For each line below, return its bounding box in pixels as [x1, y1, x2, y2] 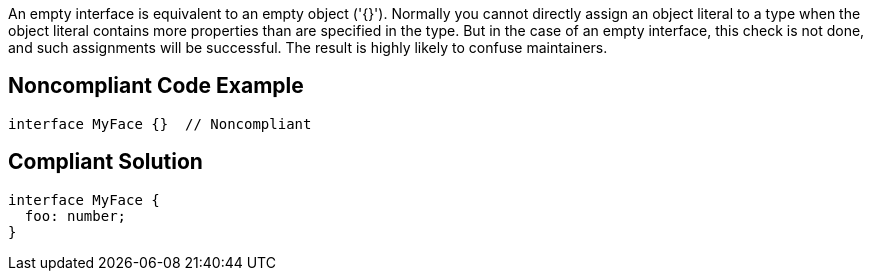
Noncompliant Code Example [8, 73, 304, 99]
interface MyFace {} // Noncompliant [8, 115, 312, 132]
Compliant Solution [8, 149, 203, 175]
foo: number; [24, 207, 127, 224]
